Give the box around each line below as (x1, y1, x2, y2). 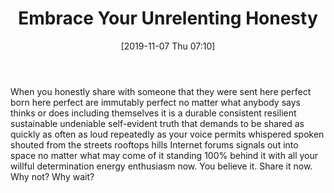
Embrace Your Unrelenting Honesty (18, 7, 318, 30)
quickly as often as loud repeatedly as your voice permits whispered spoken (10, 128, 325, 140)
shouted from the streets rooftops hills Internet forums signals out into (10, 138, 299, 151)
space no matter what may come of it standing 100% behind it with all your (10, 149, 319, 161)
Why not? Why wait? (10, 170, 95, 182)
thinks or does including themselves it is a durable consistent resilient (10, 107, 297, 119)
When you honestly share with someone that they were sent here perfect (10, 85, 312, 97)
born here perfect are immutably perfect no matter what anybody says (10, 96, 301, 108)
